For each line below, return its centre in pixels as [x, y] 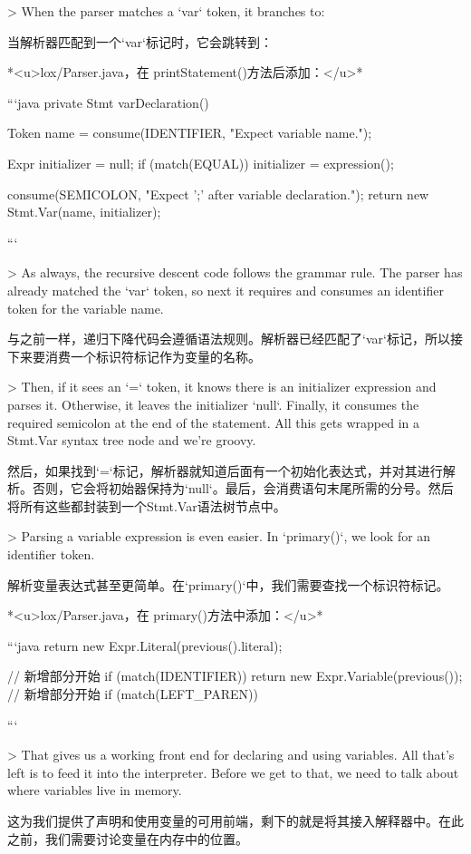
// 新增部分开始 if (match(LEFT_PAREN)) [133, 694]
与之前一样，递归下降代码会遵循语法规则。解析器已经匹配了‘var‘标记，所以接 [235, 339]
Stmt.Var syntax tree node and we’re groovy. [132, 440]
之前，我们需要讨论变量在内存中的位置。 [128, 838]
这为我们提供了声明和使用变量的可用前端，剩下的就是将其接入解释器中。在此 [235, 820]
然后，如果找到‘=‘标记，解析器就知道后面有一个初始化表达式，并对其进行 [225, 470]
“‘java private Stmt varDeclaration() [108, 102]
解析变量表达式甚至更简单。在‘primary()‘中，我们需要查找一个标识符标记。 [228, 584]
